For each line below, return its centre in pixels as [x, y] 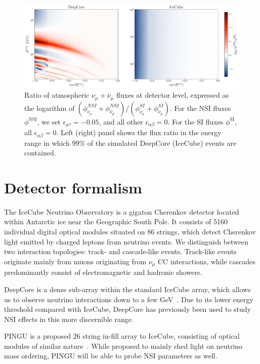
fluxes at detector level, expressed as [172, 95]
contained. [40, 153]
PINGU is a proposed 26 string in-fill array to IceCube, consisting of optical [122, 336]
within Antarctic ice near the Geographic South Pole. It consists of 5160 [116, 221]
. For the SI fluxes [196, 121]
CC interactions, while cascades [207, 261]
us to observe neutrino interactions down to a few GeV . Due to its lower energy [129, 299]
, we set [49, 121]
